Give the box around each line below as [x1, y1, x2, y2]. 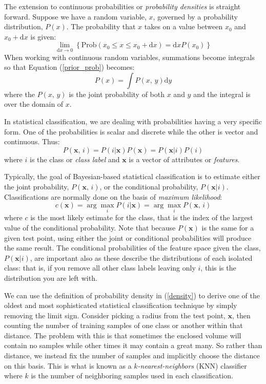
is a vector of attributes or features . [129, 153, 240, 164]
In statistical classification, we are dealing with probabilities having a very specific [4, 116, 262, 126]
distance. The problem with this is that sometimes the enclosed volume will [4, 330, 241, 340]
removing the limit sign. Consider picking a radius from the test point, [4, 310, 226, 320]
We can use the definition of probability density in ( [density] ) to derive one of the [4, 290, 260, 300]
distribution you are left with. [4, 272, 97, 283]
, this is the [200, 262, 236, 273]
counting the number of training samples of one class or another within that [4, 320, 243, 331]
